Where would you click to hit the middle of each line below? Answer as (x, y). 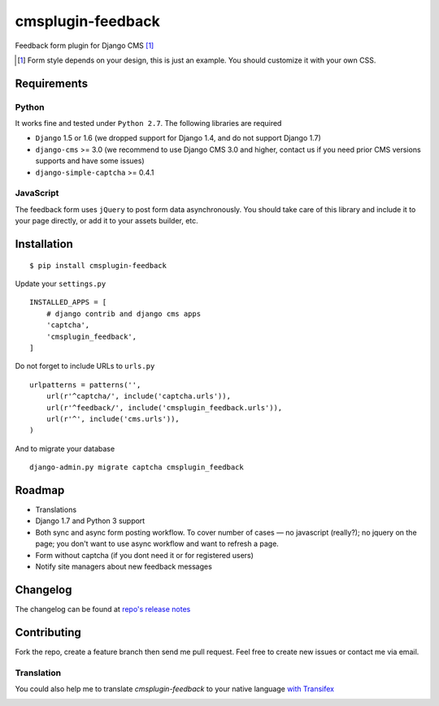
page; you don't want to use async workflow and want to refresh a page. (157, 544)
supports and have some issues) (90, 161)
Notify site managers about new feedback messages (124, 566)
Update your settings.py (61, 284)
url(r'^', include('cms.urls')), (113, 419)
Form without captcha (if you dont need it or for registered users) (144, 555)
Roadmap (40, 490)
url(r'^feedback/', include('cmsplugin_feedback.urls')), (164, 407)
